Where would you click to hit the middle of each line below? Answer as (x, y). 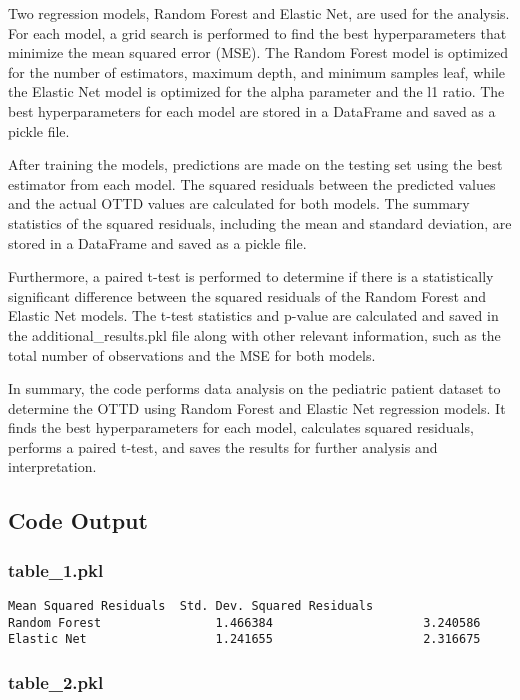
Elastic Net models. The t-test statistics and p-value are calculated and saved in (253, 315)
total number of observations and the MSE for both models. (192, 354)
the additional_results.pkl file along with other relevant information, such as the (254, 334)
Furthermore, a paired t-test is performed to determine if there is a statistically (251, 276)
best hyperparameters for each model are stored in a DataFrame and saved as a (252, 110)
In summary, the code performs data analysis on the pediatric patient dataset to (254, 388)
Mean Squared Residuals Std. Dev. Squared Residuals (191, 606)
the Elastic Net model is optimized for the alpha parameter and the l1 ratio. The (256, 91)
